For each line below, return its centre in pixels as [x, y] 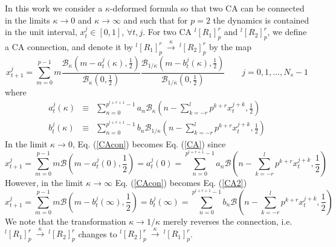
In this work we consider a [54, 8]
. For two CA [167, 32]
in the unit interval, [41, 32]
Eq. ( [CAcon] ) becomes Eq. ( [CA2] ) [181, 183]
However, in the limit [44, 183]
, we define [287, 32]
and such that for [156, 20]
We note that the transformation [66, 221]
